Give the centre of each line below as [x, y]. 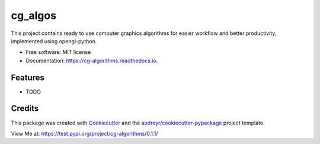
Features [28, 77]
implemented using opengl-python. [54, 41]
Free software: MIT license [58, 52]
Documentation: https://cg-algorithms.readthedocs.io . [92, 60]
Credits [25, 109]
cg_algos [33, 15]
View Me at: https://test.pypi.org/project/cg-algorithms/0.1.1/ [84, 133]
